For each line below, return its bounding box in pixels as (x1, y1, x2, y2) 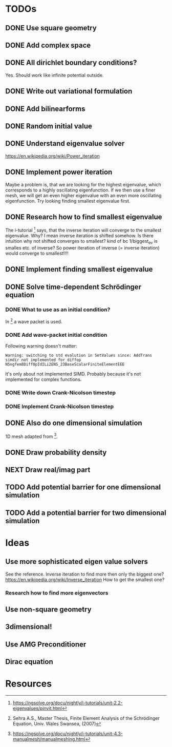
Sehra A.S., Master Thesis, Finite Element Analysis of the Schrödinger (12, 715, 160, 721)
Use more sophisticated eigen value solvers (5, 558, 148, 566)
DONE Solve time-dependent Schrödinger (5, 282, 142, 291)
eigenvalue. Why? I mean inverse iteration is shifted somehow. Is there (5, 233, 154, 239)
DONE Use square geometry (5, 24, 97, 32)
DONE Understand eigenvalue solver (5, 139, 125, 148)
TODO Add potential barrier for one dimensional (5, 483, 161, 492)
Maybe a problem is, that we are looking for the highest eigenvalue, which (5, 181, 161, 187)
